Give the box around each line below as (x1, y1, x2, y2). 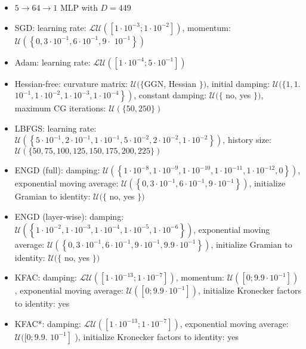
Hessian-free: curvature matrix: (14, 77, 128, 89)
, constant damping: (134, 89, 207, 101)
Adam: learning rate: (14, 55, 91, 68)
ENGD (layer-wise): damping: (14, 210, 124, 222)
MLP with (60, 1, 98, 13)
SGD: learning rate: (14, 21, 86, 33)
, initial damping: (206, 77, 270, 89)
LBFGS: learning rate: (14, 121, 97, 134)
